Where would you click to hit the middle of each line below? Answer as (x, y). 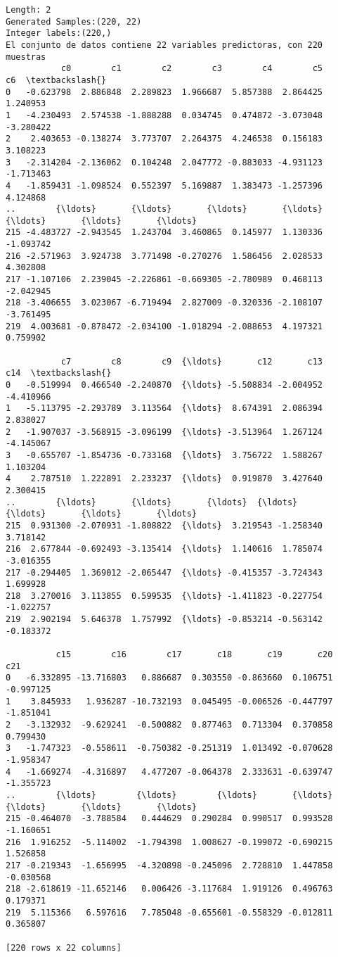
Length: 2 (28, 10)
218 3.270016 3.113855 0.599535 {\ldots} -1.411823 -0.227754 (164, 596)
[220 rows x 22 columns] (64, 948)
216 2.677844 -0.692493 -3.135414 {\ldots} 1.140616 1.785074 (164, 549)
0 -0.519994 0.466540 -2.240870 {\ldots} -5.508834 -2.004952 (164, 385)
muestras (26, 57)
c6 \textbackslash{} (56, 80)
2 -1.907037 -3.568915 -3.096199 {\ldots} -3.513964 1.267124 (164, 432)
